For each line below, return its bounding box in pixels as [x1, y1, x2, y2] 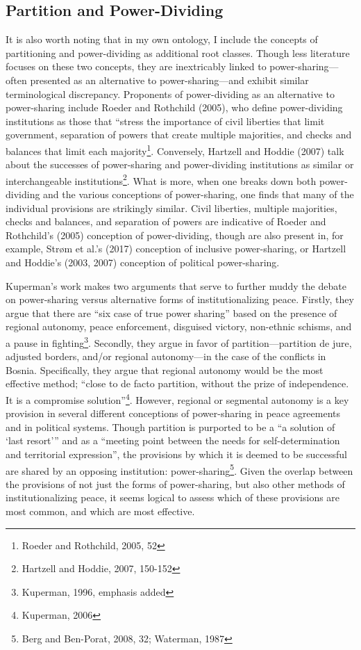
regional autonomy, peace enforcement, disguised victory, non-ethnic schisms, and [6, 319, 352, 334]
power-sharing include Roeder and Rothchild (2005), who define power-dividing [6, 100, 343, 115]
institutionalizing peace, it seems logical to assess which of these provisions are [6, 490, 340, 505]
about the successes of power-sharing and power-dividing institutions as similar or [6, 157, 354, 172]
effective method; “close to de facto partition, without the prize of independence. [6, 376, 349, 391]
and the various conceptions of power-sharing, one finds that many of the [43, 187, 354, 202]
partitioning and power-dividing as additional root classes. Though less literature [6, 45, 350, 60]
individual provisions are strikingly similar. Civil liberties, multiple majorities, [6, 200, 337, 215]
